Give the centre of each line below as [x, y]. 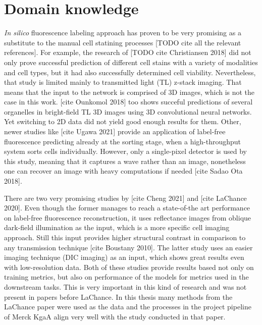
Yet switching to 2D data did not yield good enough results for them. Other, [123, 121]
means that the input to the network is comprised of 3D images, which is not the [129, 92]
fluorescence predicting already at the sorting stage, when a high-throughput [123, 141]
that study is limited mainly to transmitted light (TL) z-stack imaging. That [123, 82]
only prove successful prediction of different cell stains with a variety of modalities [131, 62]
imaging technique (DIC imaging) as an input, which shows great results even [124, 257]
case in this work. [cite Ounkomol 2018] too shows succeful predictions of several [128, 102]
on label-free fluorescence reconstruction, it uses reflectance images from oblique [128, 217]
